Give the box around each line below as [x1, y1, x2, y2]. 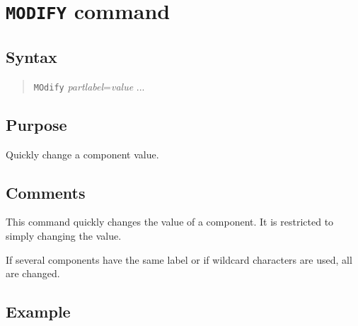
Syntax [6, 45, 57, 67]
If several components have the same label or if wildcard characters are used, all [6, 252, 352, 267]
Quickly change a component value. [6, 146, 159, 161]
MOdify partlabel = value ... [33, 78, 145, 93]
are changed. [6, 266, 60, 281]
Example [6, 301, 71, 322]
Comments [6, 181, 86, 203]
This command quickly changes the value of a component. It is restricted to [6, 214, 334, 229]
